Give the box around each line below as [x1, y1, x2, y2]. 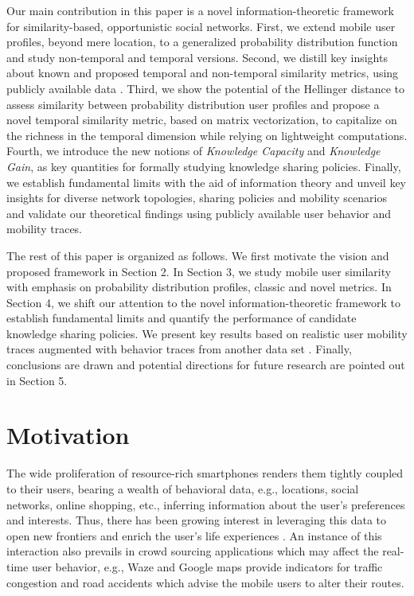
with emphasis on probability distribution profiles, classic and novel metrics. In [6, 279, 392, 295]
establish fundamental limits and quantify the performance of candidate [6, 310, 357, 326]
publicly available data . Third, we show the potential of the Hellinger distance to [6, 80, 404, 96]
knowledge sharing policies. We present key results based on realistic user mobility [6, 325, 408, 341]
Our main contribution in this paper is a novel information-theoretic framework [6, 2, 394, 18]
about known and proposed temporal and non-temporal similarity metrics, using [6, 64, 399, 81]
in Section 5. [6, 372, 68, 388]
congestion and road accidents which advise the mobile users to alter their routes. [6, 574, 404, 590]
